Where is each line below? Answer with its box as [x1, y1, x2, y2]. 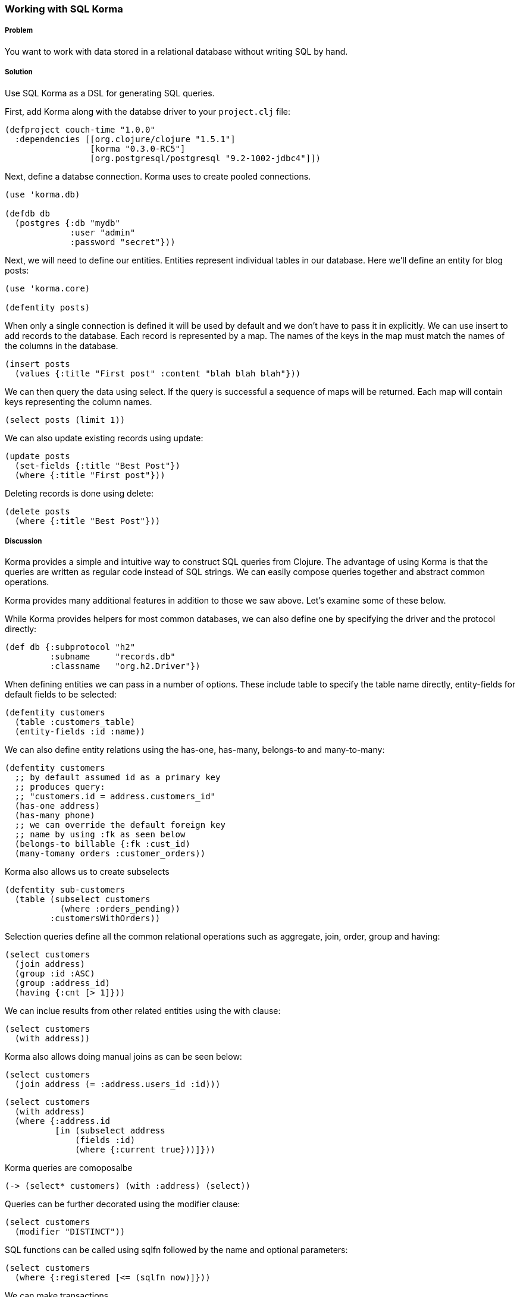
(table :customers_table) [14, 717, 136, 727]
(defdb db [5, 208, 50, 218]
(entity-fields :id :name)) [14, 727, 146, 737]
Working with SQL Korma [5, 3, 123, 15]
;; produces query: [14, 782, 105, 792]
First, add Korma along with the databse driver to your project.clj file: [5, 106, 291, 117]
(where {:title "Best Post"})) [14, 516, 161, 526]
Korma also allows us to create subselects [5, 866, 170, 877]
